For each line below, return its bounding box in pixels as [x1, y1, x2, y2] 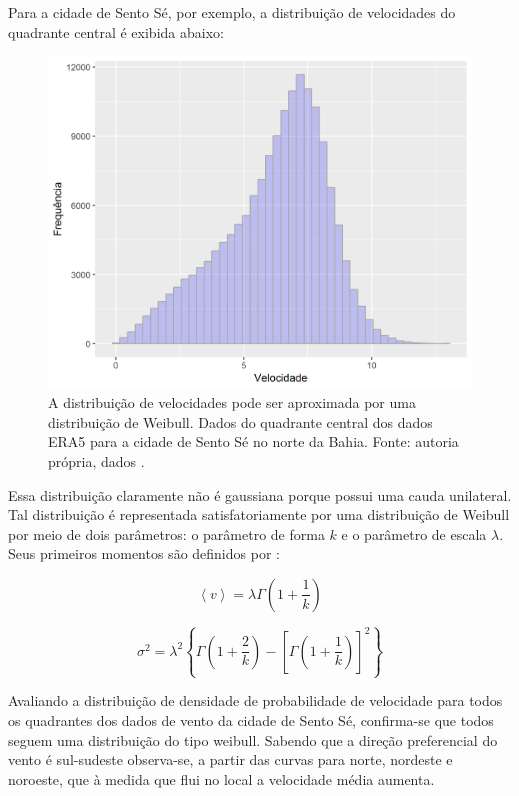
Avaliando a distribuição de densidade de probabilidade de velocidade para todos [8, 690, 503, 711]
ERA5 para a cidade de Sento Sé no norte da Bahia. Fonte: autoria [48, 431, 459, 452]
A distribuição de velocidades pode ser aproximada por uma [48, 392, 416, 413]
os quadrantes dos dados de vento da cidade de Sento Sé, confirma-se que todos [8, 710, 494, 731]
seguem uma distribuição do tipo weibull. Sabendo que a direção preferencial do [8, 729, 498, 750]
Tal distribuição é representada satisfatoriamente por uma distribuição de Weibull [8, 504, 510, 525]
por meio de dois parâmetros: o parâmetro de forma [8, 523, 325, 544]
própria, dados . [48, 450, 145, 471]
